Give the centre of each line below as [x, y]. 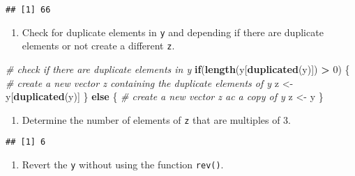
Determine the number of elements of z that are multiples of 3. [157, 119]
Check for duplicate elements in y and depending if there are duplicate [173, 32]
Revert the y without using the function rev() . [123, 165]
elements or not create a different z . [98, 46]
